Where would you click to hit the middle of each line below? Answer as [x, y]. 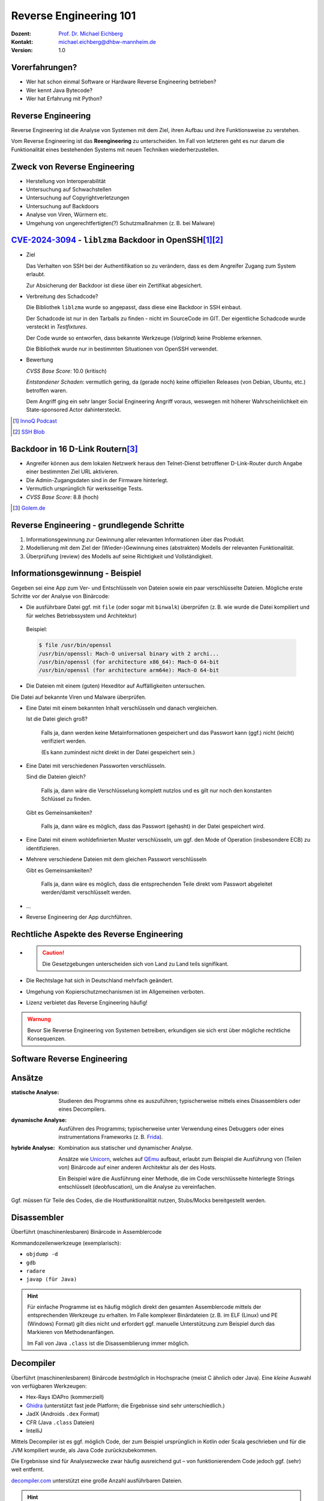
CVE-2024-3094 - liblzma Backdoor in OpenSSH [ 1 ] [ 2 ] [117, 240]
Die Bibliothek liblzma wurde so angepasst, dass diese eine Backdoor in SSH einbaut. [134, 307]
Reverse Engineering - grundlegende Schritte [98, 525]
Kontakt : [22, 41]
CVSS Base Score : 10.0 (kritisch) [67, 371]
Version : [22, 50]
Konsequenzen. [46, 1039]
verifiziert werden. [64, 741]
